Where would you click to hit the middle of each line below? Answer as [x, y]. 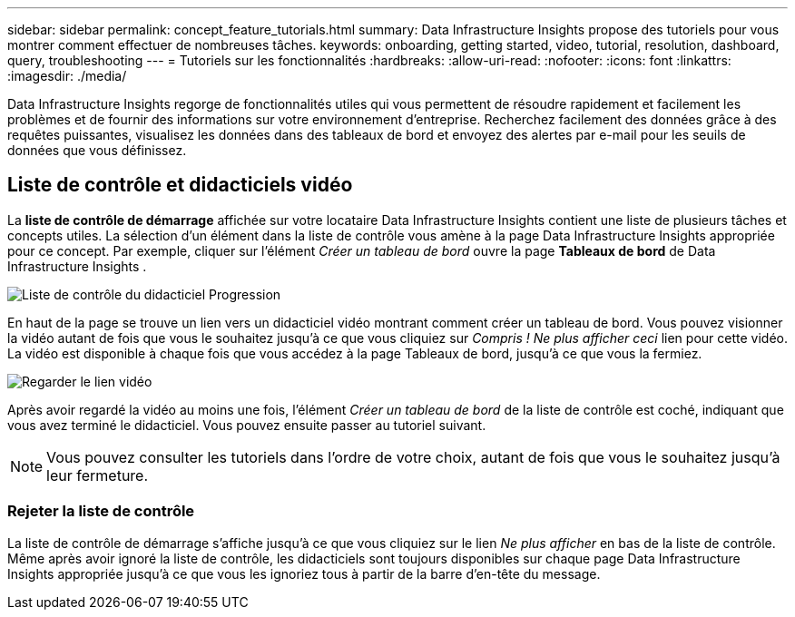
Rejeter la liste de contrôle [101, 511]
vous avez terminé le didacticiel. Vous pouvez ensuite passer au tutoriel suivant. [247, 425]
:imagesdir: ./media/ [67, 76]
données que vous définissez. [97, 150]
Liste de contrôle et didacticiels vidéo [180, 185]
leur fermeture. [98, 475]
